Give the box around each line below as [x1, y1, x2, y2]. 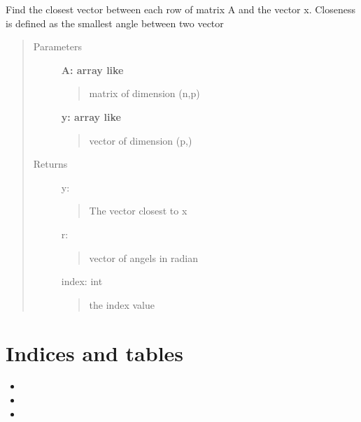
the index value [89, 297, 155, 312]
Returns [33, 157, 68, 171]
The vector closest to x [89, 203, 187, 218]
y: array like [61, 109, 121, 124]
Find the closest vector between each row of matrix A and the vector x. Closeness [6, 2, 355, 16]
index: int [61, 274, 103, 289]
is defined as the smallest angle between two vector [6, 15, 224, 30]
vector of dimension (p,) [89, 133, 192, 147]
